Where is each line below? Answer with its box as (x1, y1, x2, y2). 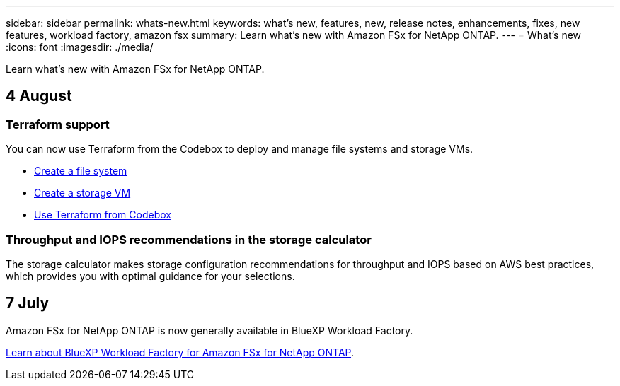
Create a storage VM (34, 187, 131, 199)
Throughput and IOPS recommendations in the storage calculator (6, 232, 372, 247)
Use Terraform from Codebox (34, 209, 171, 221)
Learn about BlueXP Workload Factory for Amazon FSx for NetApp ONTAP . (6, 346, 355, 358)
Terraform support (6, 117, 110, 131)
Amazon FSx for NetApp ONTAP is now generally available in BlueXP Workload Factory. (6, 324, 413, 337)
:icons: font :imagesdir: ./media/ (6, 41, 154, 53)
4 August (6, 87, 72, 105)
